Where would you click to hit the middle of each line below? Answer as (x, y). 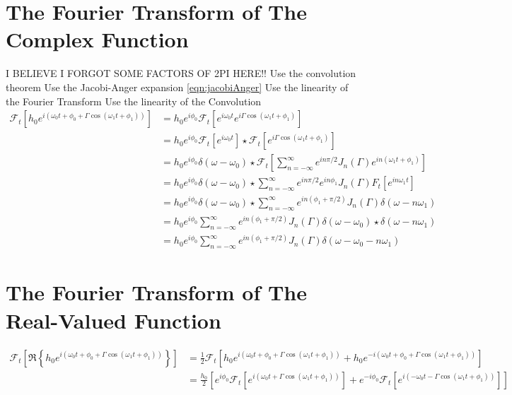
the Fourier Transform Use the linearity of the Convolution (134, 101)
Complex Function (97, 39)
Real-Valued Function (114, 320)
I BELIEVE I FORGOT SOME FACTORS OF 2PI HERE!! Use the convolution (181, 73)
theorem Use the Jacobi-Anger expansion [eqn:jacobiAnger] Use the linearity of (177, 87)
